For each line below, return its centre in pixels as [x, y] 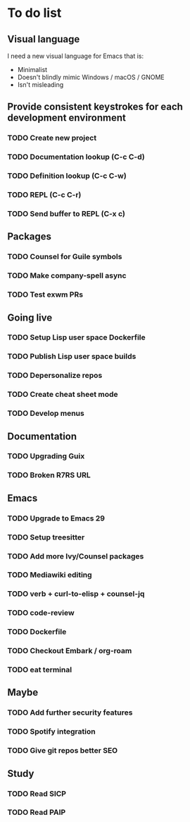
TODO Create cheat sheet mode [63, 395]
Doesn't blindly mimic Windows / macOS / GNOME [91, 77]
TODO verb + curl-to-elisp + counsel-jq [76, 594]
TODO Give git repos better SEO [63, 751]
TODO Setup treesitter [46, 537]
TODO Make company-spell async [67, 275]
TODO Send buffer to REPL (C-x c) [66, 214]
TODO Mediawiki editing [50, 575]
